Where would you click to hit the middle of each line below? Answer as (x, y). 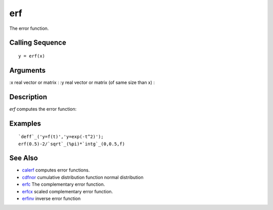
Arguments (28, 70)
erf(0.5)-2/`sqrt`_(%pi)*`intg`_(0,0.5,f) (72, 144)
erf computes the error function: (43, 109)
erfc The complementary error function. (63, 184)
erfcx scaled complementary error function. (67, 191)
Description (28, 97)
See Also (24, 158)
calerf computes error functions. (56, 170)
